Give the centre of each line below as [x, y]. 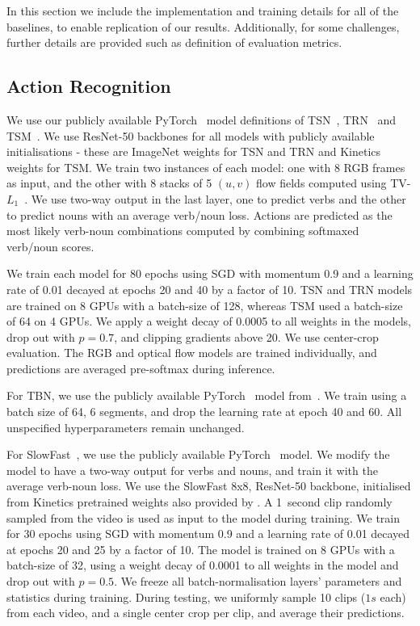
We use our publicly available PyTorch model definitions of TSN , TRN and [202, 119]
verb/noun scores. [50, 246]
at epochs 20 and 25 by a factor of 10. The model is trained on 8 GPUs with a [201, 549]
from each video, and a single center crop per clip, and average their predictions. [206, 613]
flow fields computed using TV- [334, 183]
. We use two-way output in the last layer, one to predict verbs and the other [215, 198]
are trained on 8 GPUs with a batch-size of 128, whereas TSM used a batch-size [205, 305]
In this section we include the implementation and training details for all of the [203, 11]
